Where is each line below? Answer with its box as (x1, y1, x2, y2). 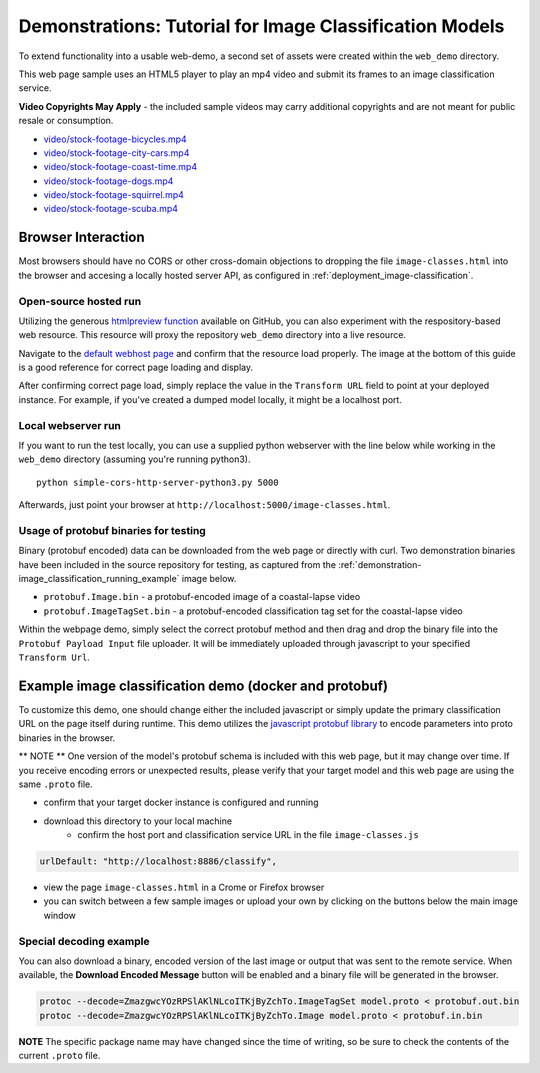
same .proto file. (18, 778, 94, 790)
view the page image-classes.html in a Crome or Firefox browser (43, 881, 325, 894)
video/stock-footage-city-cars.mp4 (43, 146, 190, 159)
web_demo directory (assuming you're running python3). (18, 453, 251, 465)
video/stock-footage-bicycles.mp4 (43, 133, 187, 145)
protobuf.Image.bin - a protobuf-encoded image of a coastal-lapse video (43, 591, 361, 603)
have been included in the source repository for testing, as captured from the (18, 558, 337, 570)
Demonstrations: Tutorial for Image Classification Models (18, 15, 505, 37)
